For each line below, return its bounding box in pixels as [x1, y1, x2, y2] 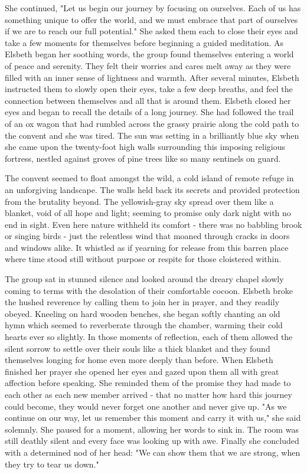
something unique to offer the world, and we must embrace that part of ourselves [5, 13, 298, 25]
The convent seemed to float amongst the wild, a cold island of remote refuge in [5, 172, 294, 184]
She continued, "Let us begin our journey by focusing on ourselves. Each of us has [5, 2, 301, 14]
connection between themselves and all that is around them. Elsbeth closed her [5, 94, 291, 106]
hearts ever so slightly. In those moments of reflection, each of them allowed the [5, 331, 293, 343]
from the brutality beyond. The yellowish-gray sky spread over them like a [5, 195, 274, 207]
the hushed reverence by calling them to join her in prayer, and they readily [5, 296, 280, 308]
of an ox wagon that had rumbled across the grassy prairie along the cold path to [5, 117, 299, 129]
